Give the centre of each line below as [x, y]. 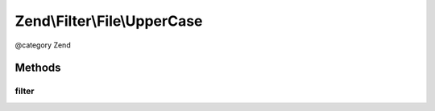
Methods [38, 68]
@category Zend [43, 45]
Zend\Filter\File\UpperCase [109, 21]
